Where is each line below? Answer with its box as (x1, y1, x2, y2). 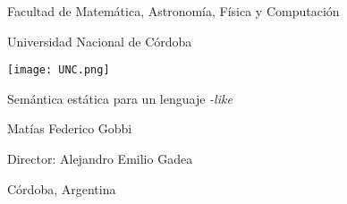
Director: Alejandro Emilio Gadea (7, 149, 193, 168)
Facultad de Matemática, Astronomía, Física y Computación (7, 2, 340, 20)
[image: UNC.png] (7, 64, 110, 77)
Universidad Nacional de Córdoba (7, 31, 192, 50)
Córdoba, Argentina (7, 179, 116, 198)
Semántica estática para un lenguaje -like (7, 89, 233, 107)
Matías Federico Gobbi (7, 119, 132, 138)
